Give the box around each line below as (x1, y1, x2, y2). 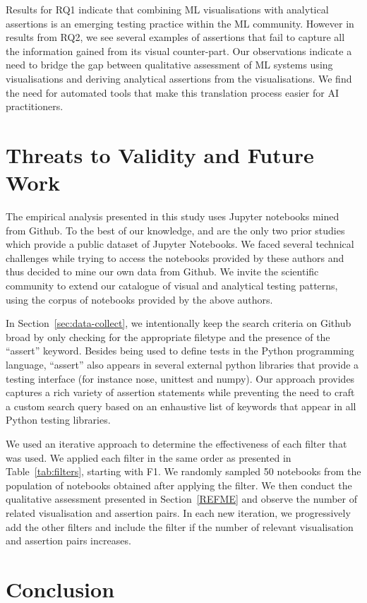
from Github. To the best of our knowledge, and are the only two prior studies (6, 222, 345, 237)
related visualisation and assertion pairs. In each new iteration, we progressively (6, 505, 351, 520)
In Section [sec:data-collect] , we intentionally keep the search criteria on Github (6, 316, 351, 330)
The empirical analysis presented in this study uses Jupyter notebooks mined (6, 209, 339, 224)
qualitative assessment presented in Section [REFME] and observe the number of (6, 491, 357, 506)
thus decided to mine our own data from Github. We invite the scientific (6, 264, 319, 279)
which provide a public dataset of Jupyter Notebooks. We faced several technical (6, 237, 354, 251)
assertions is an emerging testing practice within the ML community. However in (6, 16, 354, 30)
